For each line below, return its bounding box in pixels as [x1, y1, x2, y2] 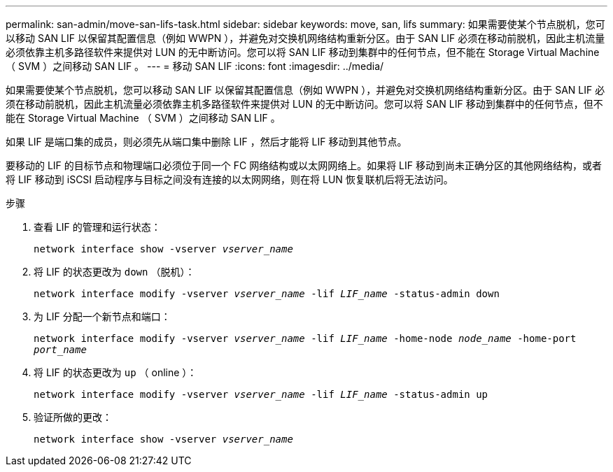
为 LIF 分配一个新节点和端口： [34, 310, 171, 322]
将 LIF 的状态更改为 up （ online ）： [34, 366, 197, 378]
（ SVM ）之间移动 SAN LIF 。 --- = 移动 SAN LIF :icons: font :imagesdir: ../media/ [6, 60, 384, 72]
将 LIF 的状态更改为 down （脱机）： [34, 266, 195, 278]
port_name [34, 344, 87, 355]
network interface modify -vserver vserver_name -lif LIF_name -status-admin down [34, 288, 500, 299]
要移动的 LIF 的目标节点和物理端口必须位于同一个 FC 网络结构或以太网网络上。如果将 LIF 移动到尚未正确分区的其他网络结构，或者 [6, 159, 602, 171]
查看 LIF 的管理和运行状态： [34, 221, 161, 233]
